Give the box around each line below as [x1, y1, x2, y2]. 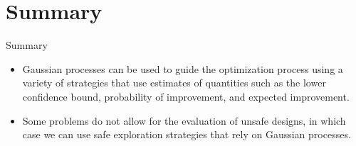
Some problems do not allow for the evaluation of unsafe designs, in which [22, 113, 346, 128]
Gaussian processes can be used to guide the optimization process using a [22, 61, 343, 76]
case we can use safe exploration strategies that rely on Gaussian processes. [22, 127, 351, 142]
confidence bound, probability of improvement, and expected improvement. [22, 89, 350, 103]
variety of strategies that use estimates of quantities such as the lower [22, 75, 326, 90]
